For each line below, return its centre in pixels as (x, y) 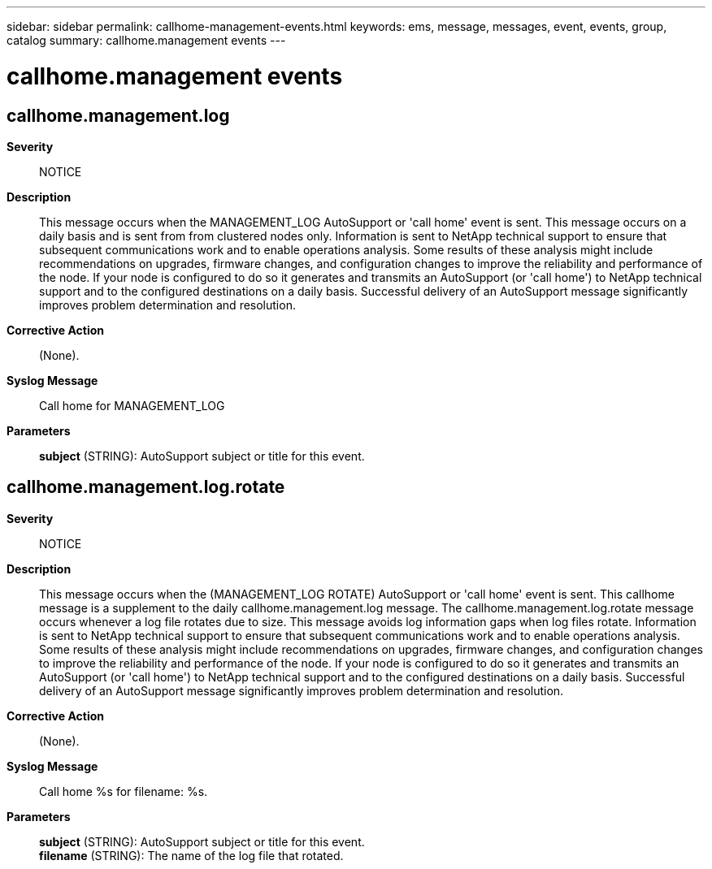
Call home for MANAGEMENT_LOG (132, 405)
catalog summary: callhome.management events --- (146, 40)
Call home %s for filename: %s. (124, 791)
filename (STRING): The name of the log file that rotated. (191, 855)
